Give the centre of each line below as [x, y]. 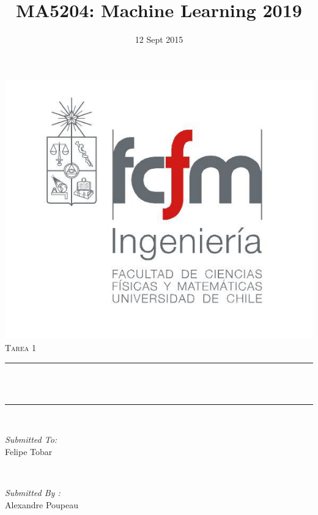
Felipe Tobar [29, 451]
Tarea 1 [20, 347]
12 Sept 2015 [159, 39]
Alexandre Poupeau [42, 504]
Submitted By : [33, 493]
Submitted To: [31, 439]
